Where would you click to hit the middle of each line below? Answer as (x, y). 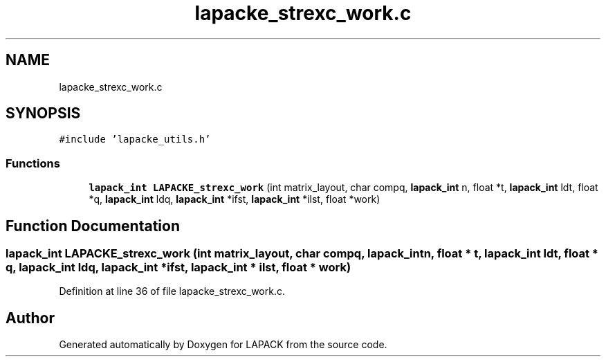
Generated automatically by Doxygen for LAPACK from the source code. (223, 345)
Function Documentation (93, 226)
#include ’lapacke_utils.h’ (135, 139)
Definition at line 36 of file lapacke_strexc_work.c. (172, 291)
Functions (33, 163)
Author (30, 318)
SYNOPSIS (43, 114)
